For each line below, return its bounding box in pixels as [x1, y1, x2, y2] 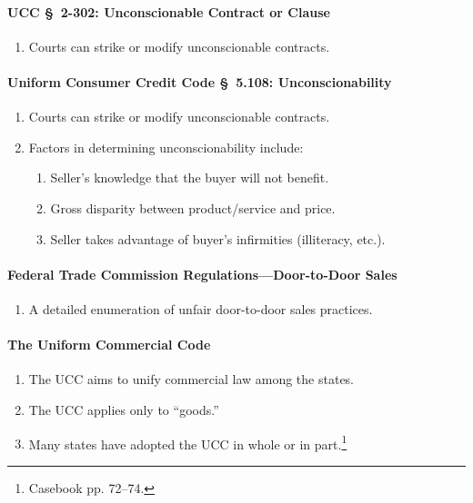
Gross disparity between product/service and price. [50, 198, 336, 217]
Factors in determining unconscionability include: [28, 137, 304, 156]
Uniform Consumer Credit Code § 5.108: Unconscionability [7, 72, 392, 91]
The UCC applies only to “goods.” [28, 399, 219, 419]
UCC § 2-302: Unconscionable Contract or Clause [7, 2, 330, 21]
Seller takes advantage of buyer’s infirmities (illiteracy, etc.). [50, 229, 386, 248]
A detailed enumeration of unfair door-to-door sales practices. [28, 299, 373, 318]
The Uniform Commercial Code [7, 335, 211, 354]
